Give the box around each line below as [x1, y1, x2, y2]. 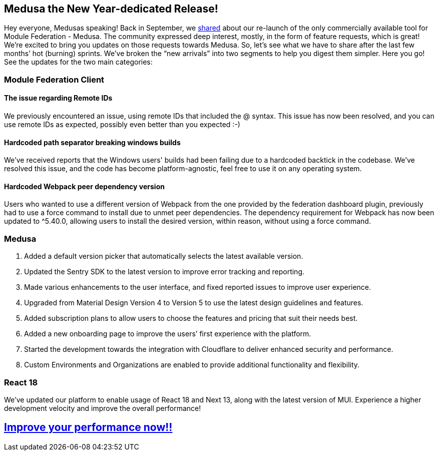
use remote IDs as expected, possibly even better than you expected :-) [4, 120, 240, 129]
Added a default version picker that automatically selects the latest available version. [24, 252, 303, 261]
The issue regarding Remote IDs [4, 94, 113, 103]
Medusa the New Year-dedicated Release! [4, 3, 218, 15]
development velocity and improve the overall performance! [4, 403, 201, 412]
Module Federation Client [4, 74, 105, 85]
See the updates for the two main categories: [4, 58, 153, 67]
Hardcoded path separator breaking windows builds [4, 138, 181, 147]
